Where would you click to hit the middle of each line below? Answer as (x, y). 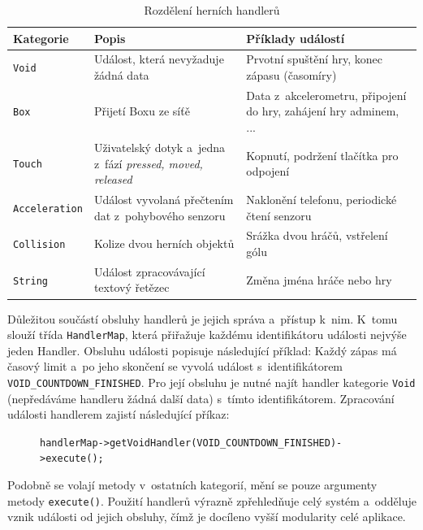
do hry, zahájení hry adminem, (323, 111)
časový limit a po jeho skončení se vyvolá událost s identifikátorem (175, 366)
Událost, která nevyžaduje (159, 59)
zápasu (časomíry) (291, 75)
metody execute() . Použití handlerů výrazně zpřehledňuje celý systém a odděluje (212, 500)
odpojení (268, 171)
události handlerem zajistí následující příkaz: (119, 414)
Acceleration (48, 209)
